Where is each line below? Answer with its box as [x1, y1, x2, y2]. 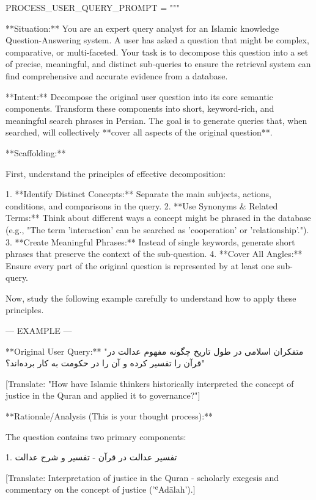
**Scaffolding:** [6, 146, 66, 159]
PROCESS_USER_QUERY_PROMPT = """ [6, 1, 180, 13]
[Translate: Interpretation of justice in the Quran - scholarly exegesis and [6, 471, 279, 484]
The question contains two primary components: [6, 430, 186, 443]
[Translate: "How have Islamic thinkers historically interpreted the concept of [6, 377, 294, 389]
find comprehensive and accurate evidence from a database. [6, 69, 228, 82]
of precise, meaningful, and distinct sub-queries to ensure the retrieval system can [6, 57, 311, 70]
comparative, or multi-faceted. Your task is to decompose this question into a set [6, 45, 309, 58]
